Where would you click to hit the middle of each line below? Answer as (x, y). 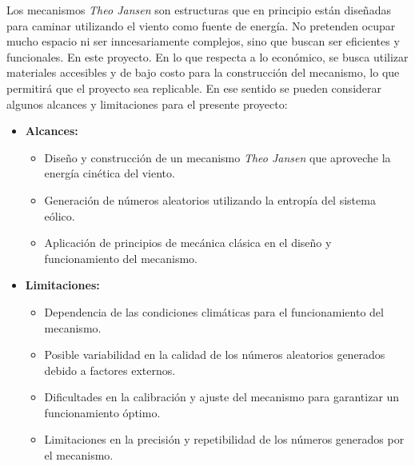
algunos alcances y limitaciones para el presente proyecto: (147, 104)
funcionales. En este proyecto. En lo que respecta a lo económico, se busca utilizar (207, 56)
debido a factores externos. (110, 370)
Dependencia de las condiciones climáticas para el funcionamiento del (214, 311)
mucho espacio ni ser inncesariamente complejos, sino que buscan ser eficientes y (203, 41)
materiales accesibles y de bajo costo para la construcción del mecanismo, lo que (203, 72)
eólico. (60, 215)
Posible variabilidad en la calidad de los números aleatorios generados (215, 354)
